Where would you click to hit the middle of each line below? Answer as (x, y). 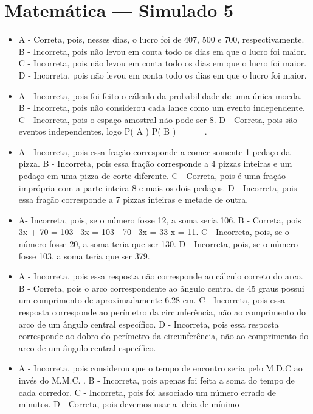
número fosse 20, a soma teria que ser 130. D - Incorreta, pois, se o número (158, 244)
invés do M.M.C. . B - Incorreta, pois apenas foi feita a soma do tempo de (156, 380)
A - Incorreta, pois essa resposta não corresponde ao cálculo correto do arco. (161, 276)
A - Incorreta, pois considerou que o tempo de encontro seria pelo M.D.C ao (160, 368)
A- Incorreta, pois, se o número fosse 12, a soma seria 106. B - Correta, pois (160, 219)
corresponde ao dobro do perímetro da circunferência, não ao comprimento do (163, 336)
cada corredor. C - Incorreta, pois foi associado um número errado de (147, 392)
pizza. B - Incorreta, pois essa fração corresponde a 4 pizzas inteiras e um (155, 163)
